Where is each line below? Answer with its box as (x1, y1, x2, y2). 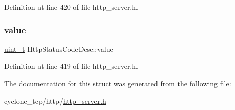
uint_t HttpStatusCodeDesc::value (4, 43, 113, 54)
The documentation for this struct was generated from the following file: (4, 78, 231, 88)
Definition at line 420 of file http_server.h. (4, 2, 138, 12)
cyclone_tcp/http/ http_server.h (4, 95, 106, 106)
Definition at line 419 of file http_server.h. (4, 61, 138, 71)
